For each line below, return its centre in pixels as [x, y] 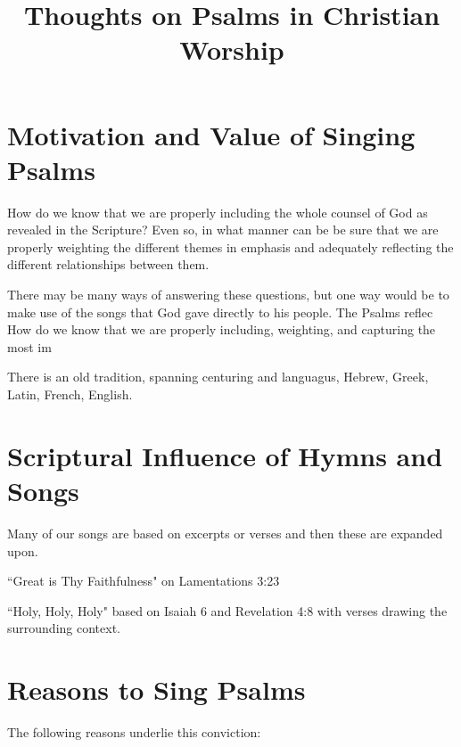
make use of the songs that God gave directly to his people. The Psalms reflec [220, 312]
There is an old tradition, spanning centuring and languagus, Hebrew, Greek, [218, 377]
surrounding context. [64, 628]
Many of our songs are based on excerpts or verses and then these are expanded [225, 533]
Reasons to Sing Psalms [156, 690]
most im [29, 346]
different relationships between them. [108, 264]
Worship [232, 49]
